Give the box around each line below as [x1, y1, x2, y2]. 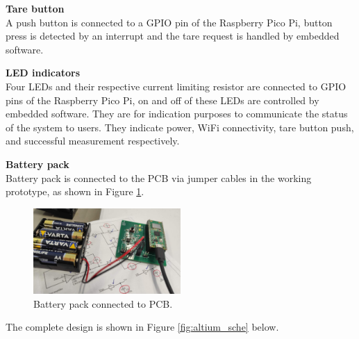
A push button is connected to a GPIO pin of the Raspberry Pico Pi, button [6, 15, 333, 29]
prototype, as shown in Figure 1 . [6, 184, 144, 199]
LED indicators [6, 65, 81, 80]
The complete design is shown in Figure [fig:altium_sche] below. [6, 320, 279, 334]
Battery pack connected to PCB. [33, 296, 173, 311]
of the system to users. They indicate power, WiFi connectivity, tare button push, [6, 119, 354, 134]
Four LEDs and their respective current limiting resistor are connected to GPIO [6, 78, 347, 93]
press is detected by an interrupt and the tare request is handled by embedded [6, 28, 340, 43]
